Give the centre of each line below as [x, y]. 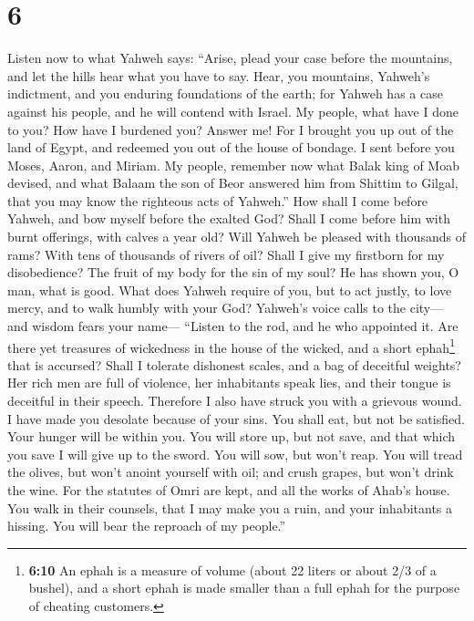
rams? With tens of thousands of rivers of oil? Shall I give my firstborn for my [226, 254]
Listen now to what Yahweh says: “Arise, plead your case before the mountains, [230, 58]
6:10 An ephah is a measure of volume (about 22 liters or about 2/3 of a [232, 569]
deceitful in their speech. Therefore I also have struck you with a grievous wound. [235, 401]
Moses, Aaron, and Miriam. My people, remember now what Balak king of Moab [233, 165]
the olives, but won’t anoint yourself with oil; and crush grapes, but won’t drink [231, 472]
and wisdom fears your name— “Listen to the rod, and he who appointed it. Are [233, 326]
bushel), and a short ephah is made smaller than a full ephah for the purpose [244, 588]
